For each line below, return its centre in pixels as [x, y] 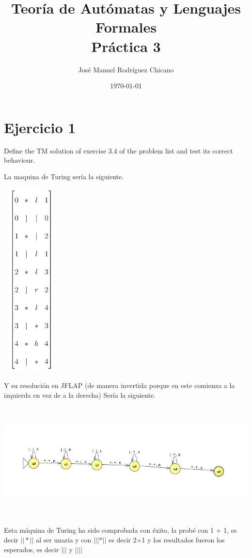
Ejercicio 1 [40, 127]
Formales [126, 27]
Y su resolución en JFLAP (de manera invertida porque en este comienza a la [119, 385]
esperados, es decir [31, 549]
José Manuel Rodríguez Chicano [126, 69]
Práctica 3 [126, 46]
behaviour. [20, 160]
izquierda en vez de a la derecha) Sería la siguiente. [80, 395]
